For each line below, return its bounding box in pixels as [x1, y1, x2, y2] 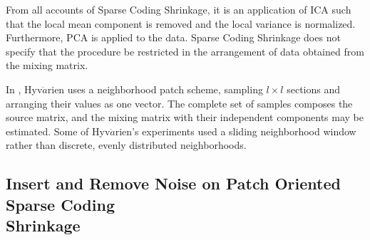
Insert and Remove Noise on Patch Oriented [6, 172, 341, 194]
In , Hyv [6, 81, 43, 96]
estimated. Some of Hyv [6, 123, 111, 138]
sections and [287, 81, 340, 96]
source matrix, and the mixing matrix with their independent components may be [6, 110, 364, 125]
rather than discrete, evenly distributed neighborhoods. [6, 137, 247, 152]
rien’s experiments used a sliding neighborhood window [115, 123, 356, 138]
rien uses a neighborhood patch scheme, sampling [47, 81, 263, 96]
